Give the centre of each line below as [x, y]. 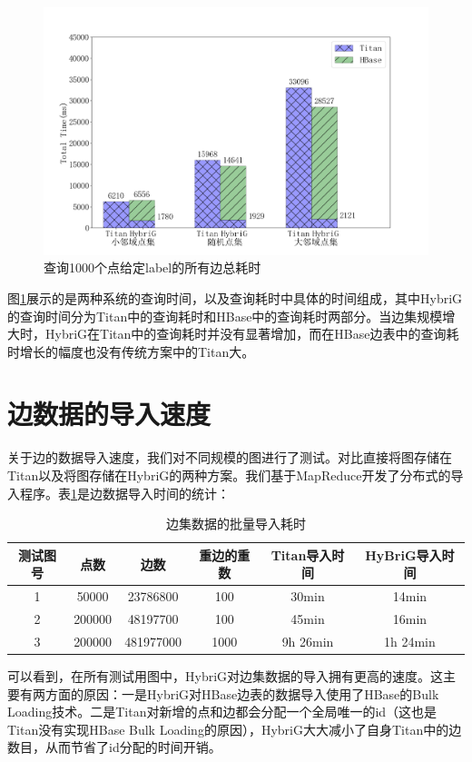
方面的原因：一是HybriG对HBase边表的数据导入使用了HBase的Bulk [242, 693]
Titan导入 [301, 554]
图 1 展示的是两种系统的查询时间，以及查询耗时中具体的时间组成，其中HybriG [235, 297]
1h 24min [410, 641]
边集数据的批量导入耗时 [236, 524]
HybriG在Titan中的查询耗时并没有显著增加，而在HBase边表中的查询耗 [252, 334]
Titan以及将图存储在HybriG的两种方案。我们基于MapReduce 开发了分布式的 [229, 475]
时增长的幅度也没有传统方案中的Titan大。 [131, 351]
